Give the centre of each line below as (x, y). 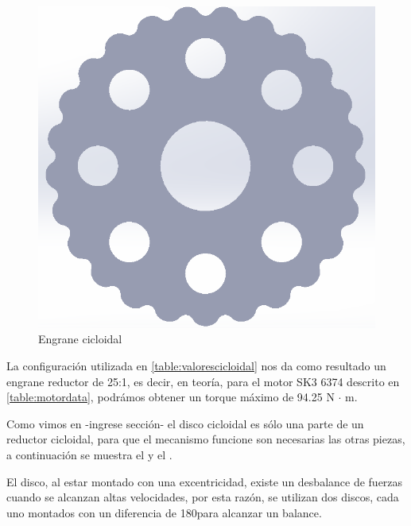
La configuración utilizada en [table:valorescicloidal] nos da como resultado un (196, 365)
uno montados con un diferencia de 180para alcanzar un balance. (164, 512)
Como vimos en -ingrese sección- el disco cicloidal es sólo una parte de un (185, 423)
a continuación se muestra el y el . (89, 454)
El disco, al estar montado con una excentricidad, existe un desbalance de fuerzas (205, 481)
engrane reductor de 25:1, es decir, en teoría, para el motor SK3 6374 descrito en (203, 381)
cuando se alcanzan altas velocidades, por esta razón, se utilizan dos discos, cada (203, 497)
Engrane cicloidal (80, 339)
